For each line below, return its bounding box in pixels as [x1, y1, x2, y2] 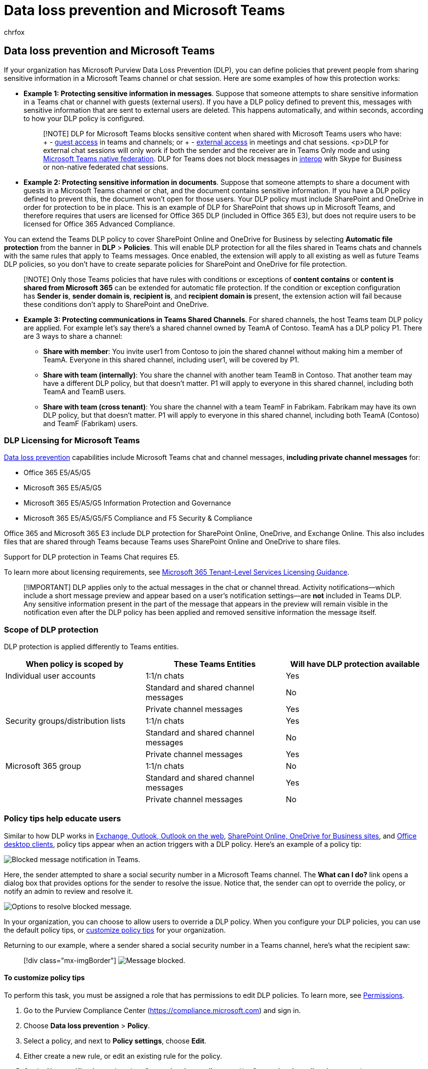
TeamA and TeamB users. [43, 387, 126, 396]
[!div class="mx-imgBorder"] [24, 956, 117, 965]
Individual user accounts [5, 671, 96, 681]
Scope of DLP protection [4, 624, 99, 635]
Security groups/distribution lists [5, 716, 126, 726]
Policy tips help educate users [4, 814, 121, 824]
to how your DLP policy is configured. [24, 114, 145, 123]
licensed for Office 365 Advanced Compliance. [24, 219, 175, 228]
